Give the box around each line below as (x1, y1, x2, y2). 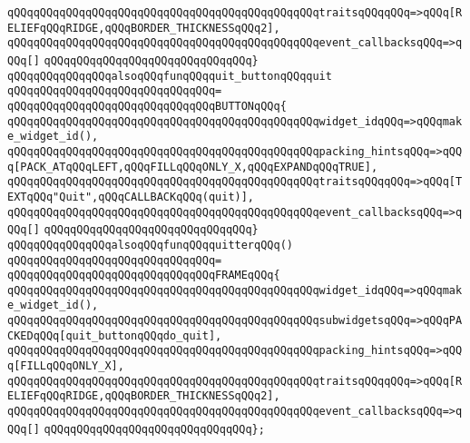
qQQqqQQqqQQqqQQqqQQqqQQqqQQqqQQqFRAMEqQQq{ (7, 269, 280, 282)
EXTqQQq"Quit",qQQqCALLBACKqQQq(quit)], (7, 190, 255, 203)
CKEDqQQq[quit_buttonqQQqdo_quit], (7, 329, 222, 342)
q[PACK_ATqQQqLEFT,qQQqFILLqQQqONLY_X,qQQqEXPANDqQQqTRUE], (7, 160, 378, 173)
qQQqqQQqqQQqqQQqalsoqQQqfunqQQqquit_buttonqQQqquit (7, 69, 332, 83)
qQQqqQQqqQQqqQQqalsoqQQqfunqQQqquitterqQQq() (7, 238, 293, 251)
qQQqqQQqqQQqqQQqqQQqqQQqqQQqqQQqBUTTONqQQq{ (7, 99, 287, 113)
